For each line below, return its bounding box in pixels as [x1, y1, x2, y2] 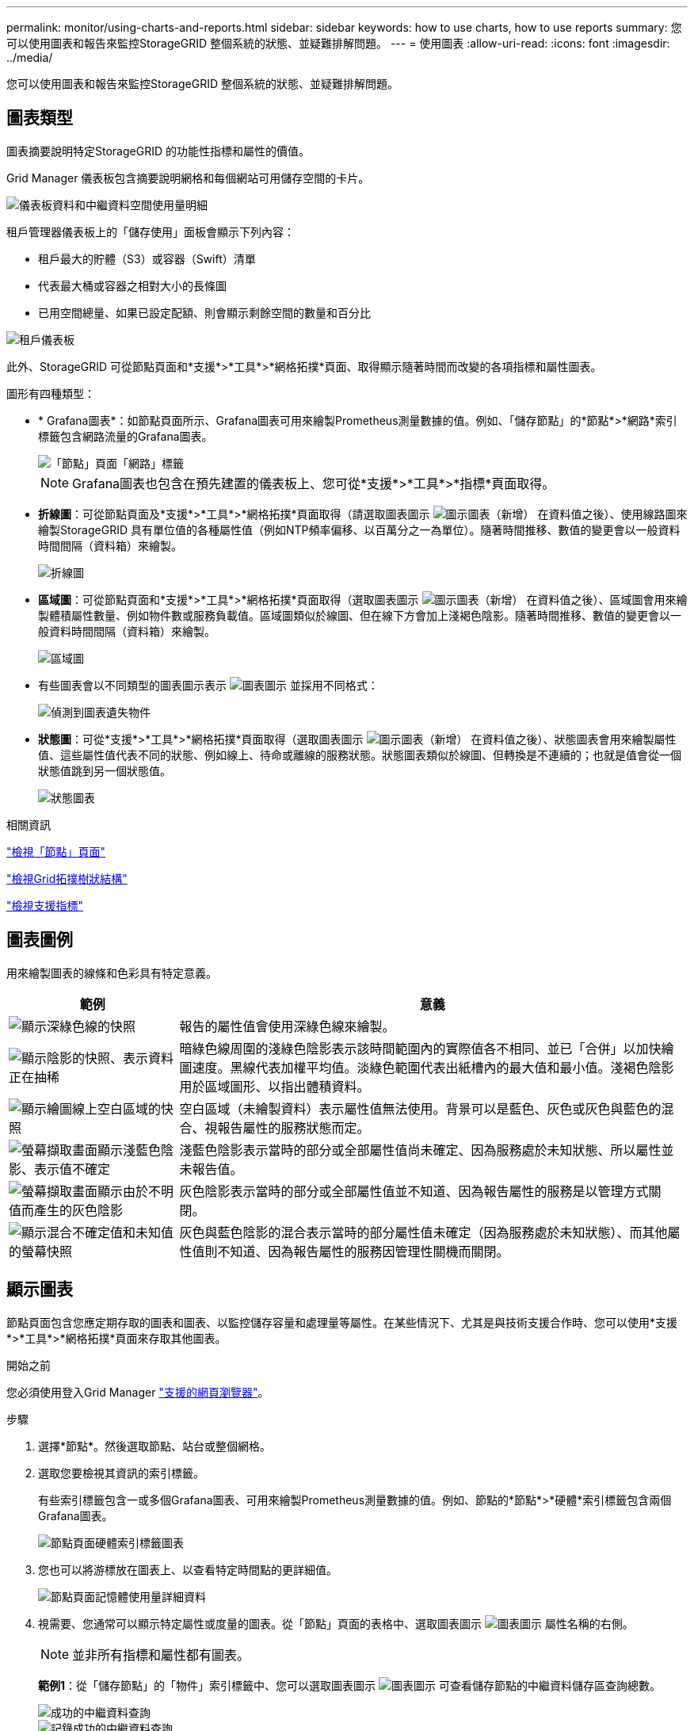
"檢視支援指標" [6, 898, 84, 912]
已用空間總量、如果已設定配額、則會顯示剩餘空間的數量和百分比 [38, 305, 371, 319]
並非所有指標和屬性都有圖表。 [72, 1646, 250, 1663]
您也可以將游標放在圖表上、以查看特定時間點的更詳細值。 [38, 1562, 337, 1576]
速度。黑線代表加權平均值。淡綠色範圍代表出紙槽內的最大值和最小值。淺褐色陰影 [192, 1059, 674, 1076]
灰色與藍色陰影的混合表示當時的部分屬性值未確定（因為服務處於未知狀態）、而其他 [179, 1224, 668, 1240]
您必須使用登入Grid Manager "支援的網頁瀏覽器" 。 [6, 1385, 269, 1399]
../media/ [6, 51, 53, 64]
